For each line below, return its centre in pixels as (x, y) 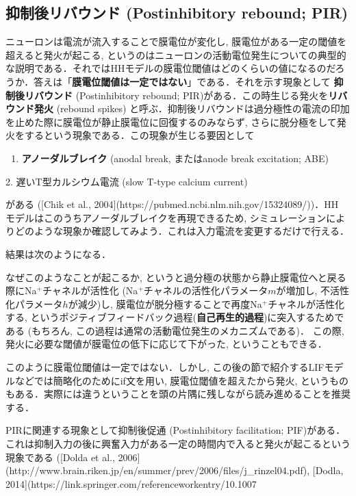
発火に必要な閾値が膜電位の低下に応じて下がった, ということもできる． (166, 344)
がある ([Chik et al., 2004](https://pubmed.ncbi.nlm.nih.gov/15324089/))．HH (172, 204)
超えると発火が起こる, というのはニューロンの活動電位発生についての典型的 (176, 54)
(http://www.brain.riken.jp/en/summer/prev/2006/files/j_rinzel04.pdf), (158, 470)
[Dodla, (328, 470)
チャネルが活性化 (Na (90, 290)
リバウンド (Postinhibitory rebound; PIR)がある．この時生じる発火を (176, 95)
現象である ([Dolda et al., (60, 457)
